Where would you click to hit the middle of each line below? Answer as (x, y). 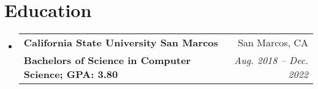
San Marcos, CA (273, 43)
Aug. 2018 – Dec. (271, 60)
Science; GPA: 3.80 (71, 74)
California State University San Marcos (121, 43)
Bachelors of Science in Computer (107, 60)
